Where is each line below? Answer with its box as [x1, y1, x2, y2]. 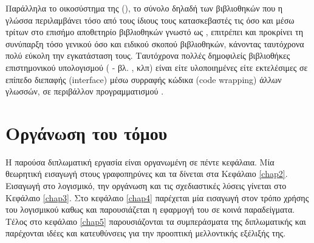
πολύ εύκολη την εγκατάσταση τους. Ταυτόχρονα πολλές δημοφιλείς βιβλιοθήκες [5, 49, 290, 62]
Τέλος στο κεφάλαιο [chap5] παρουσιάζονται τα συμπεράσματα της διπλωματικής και [5, 215, 306, 227]
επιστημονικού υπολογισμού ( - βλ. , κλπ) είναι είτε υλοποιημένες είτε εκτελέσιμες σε [5, 61, 308, 73]
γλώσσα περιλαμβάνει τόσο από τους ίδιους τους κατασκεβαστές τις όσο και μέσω [5, 13, 295, 26]
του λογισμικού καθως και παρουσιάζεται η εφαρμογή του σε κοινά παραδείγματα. [5, 203, 295, 216]
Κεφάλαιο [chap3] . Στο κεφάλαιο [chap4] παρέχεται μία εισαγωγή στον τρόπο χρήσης [5, 191, 309, 204]
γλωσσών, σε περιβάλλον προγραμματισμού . [5, 85, 164, 98]
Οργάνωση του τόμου [5, 120, 168, 145]
